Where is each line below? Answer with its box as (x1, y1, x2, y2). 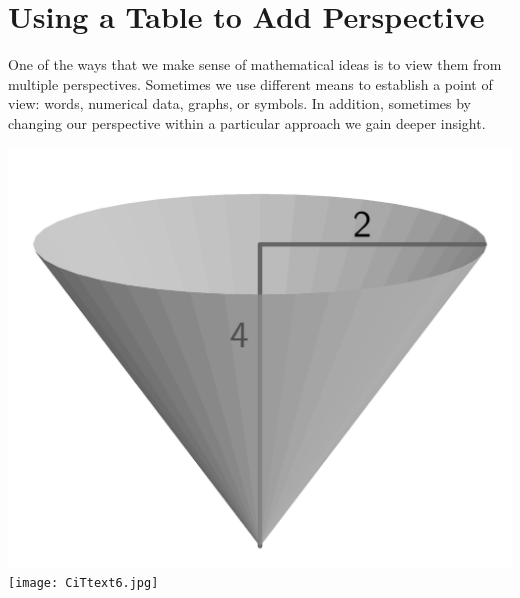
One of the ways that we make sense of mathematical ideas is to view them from (8, 54, 502, 75)
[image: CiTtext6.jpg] (8, 575, 159, 590)
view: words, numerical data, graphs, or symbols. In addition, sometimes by (8, 93, 472, 114)
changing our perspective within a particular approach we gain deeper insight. (8, 112, 486, 133)
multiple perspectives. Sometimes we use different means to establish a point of (8, 73, 493, 94)
